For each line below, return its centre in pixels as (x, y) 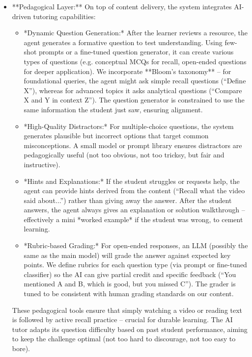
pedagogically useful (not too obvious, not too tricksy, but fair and (124, 155)
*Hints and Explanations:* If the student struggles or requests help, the (132, 181)
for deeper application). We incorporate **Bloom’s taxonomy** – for (127, 71)
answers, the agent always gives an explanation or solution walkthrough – (134, 210)
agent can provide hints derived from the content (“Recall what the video (134, 191)
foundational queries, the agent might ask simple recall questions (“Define (135, 81)
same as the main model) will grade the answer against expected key (127, 255)
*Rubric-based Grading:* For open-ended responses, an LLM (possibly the (136, 245)
